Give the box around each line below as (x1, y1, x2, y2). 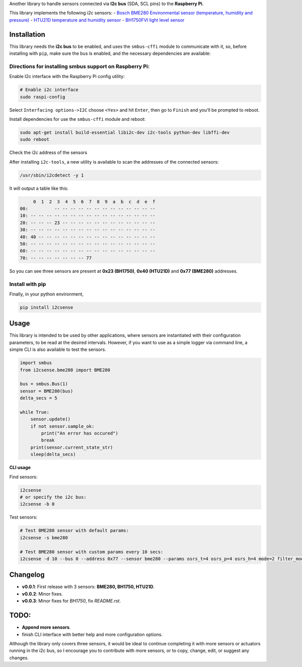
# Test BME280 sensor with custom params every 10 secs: (20, 549, 164, 555)
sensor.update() (30, 416, 70, 422)
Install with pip (9, 280, 46, 287)
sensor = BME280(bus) (20, 388, 73, 394)
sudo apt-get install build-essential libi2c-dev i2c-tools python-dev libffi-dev (20, 129, 230, 135)
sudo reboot (20, 136, 50, 142)
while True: (20, 409, 50, 415)
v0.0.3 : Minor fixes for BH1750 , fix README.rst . (22, 598, 121, 604)
